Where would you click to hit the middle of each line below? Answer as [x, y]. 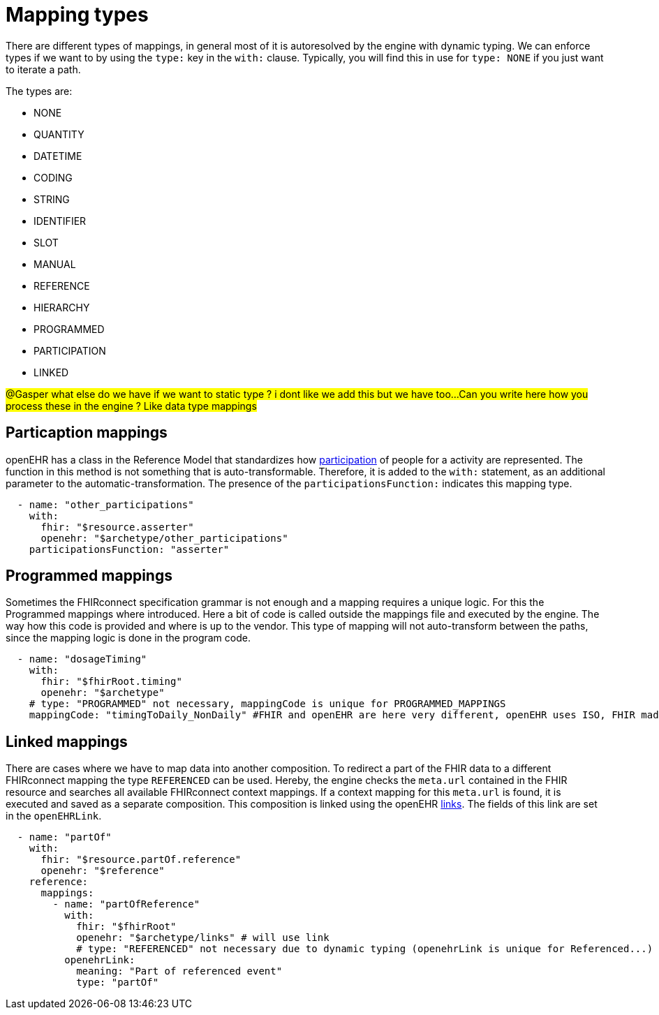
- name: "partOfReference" [126, 904]
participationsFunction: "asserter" [129, 549]
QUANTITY [59, 134]
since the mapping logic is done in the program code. [128, 638]
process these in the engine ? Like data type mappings [131, 406]
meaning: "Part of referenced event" [179, 971]
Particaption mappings [87, 433]
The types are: [39, 91]
